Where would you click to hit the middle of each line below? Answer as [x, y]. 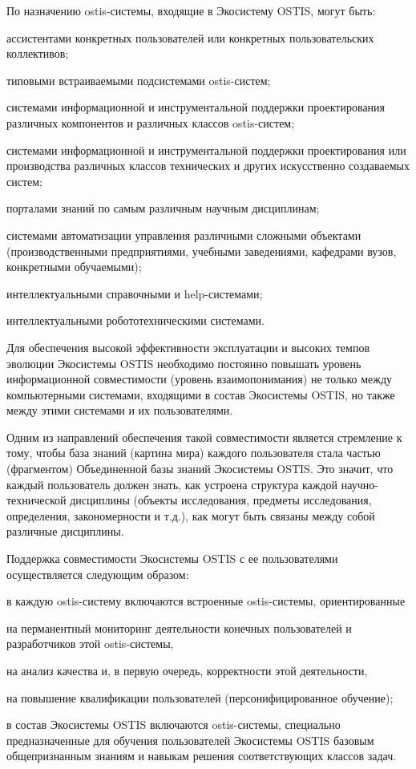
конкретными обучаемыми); [74, 267]
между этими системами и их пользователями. [120, 410]
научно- [359, 484]
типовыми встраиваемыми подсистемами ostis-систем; [139, 80]
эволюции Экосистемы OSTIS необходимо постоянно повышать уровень [184, 363]
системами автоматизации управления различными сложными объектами [184, 235]
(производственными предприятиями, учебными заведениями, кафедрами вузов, [202, 251]
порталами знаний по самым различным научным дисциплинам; [163, 208]
